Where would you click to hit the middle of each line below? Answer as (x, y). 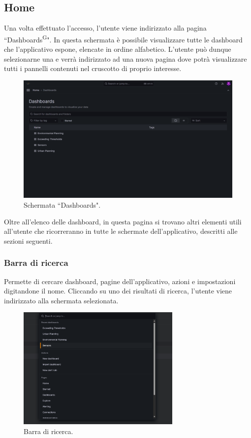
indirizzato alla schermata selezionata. (61, 300)
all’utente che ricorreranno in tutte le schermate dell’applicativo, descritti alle (121, 231)
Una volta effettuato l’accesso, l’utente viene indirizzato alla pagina (105, 28)
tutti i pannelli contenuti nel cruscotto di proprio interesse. (93, 68)
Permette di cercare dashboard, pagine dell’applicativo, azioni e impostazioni (120, 281)
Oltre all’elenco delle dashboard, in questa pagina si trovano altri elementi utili (123, 221)
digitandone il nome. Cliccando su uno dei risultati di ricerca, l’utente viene (118, 291)
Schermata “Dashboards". (62, 204)
